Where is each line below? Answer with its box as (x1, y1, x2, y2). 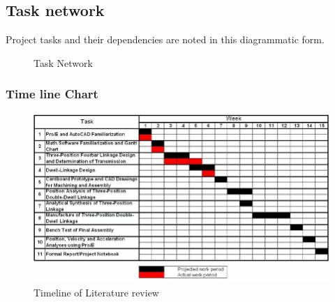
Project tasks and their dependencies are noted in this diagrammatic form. (6, 32, 325, 47)
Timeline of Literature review (33, 285, 159, 299)
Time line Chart (6, 85, 98, 103)
